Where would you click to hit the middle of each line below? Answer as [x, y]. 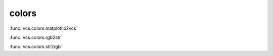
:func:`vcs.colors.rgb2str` [36, 37]
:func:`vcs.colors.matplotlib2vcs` [43, 28]
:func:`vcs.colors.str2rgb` [36, 47]
